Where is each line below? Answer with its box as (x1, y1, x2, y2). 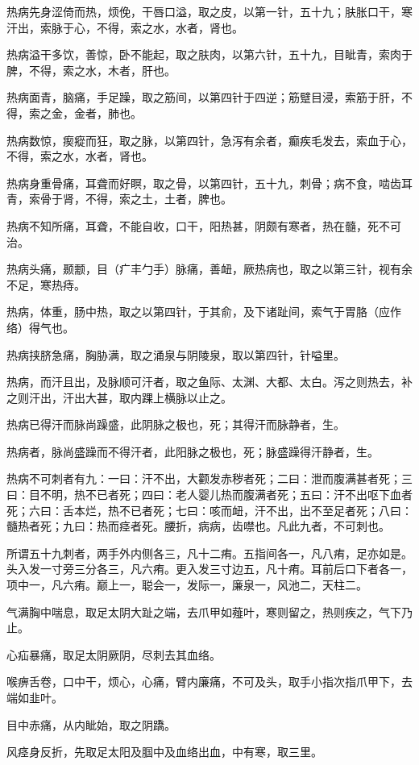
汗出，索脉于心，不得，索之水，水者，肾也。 (6, 19, 243, 35)
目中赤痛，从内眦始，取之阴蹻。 (6, 716, 176, 733)
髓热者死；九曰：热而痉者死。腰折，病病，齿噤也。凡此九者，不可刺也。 (6, 518, 390, 534)
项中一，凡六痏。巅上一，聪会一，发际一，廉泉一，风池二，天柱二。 (6, 576, 367, 593)
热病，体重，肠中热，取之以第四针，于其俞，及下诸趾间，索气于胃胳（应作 (6, 303, 401, 320)
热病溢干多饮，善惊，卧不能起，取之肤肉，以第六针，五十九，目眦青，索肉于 (6, 46, 413, 63)
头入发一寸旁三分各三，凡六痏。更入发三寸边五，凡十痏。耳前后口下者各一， (6, 560, 413, 577)
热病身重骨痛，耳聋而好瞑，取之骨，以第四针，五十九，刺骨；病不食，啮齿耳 (6, 174, 413, 191)
